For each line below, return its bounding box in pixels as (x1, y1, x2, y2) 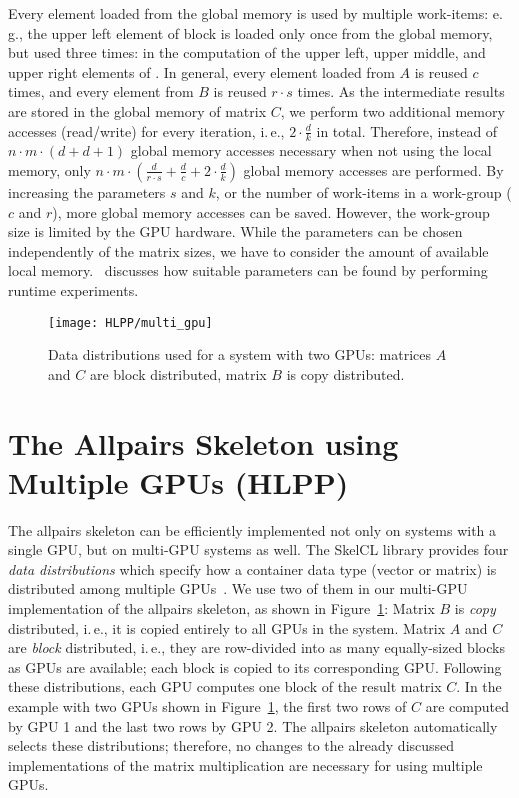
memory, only (8, 159, 91, 180)
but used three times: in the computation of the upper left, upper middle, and (8, 42, 486, 63)
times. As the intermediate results (297, 81, 505, 102)
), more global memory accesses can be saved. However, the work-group (52, 201, 490, 222)
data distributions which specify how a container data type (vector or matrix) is (8, 558, 497, 579)
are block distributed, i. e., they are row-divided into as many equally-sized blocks (8, 637, 505, 658)
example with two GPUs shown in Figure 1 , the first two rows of (8, 696, 407, 717)
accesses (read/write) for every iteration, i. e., (8, 120, 285, 141)
